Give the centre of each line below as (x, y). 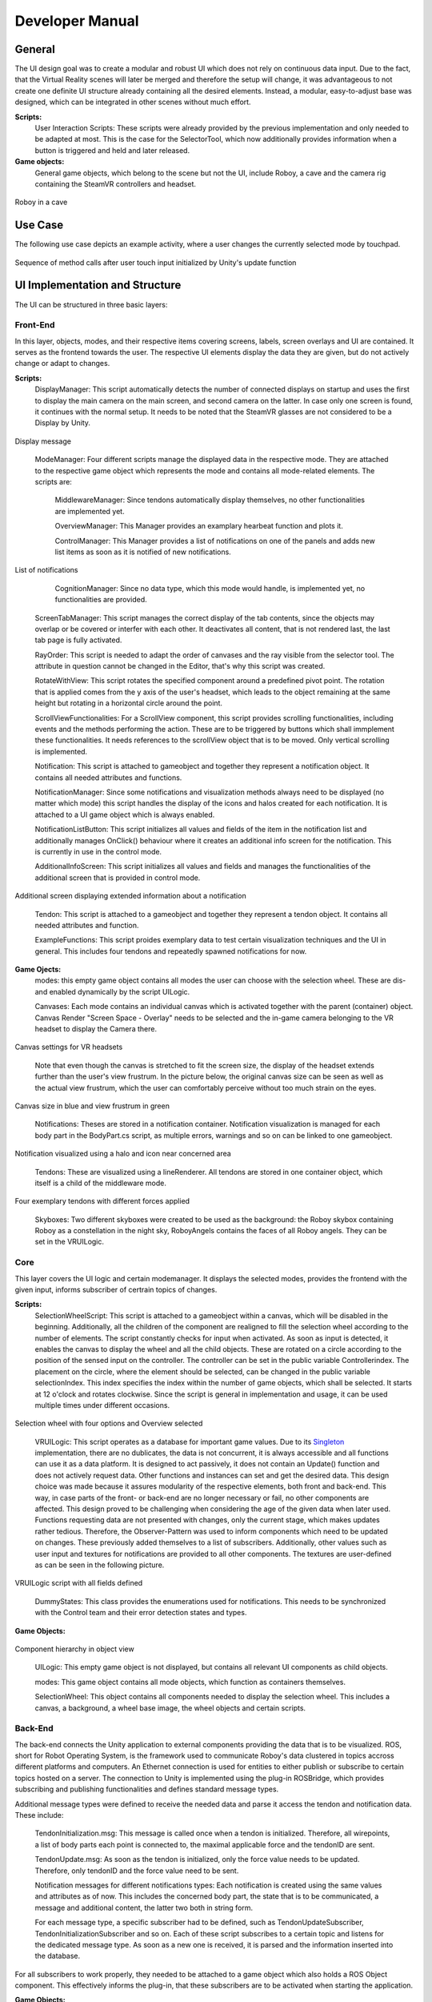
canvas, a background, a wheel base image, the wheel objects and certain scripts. (170, 1708)
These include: (39, 1815)
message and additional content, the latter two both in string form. (144, 1908)
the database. (58, 1956)
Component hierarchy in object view (75, 1649)
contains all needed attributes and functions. (108, 778)
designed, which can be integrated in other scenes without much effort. (133, 102)
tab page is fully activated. (78, 640)
